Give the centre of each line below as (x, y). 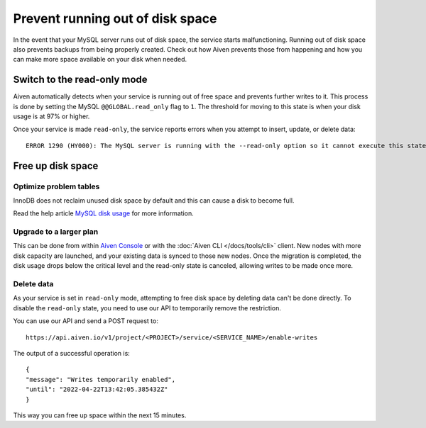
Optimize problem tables (56, 186)
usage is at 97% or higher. (51, 116)
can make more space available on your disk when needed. (100, 60)
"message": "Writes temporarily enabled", (101, 379)
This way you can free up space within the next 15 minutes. (100, 415)
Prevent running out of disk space (115, 18)
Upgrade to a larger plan (56, 232)
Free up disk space (56, 165)
